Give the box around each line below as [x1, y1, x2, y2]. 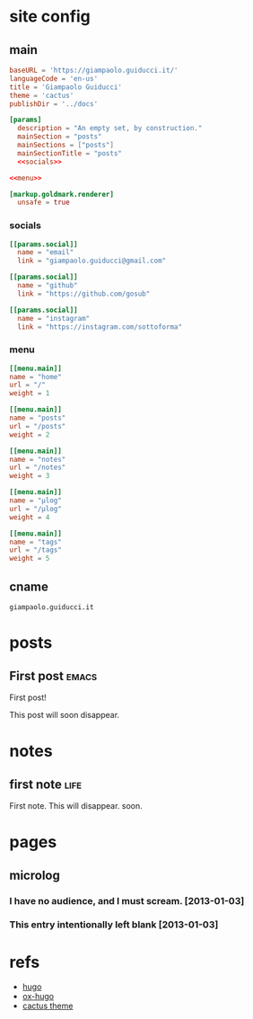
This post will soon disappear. [9, 710, 119, 721]
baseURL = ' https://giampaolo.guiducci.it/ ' [9, 66, 179, 75]
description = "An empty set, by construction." [17, 124, 203, 133]
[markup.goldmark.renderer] [9, 190, 115, 199]
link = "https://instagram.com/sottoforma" [17, 322, 182, 332]
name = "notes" [9, 455, 66, 464]
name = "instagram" [17, 314, 91, 323]
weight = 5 [9, 554, 50, 563]
